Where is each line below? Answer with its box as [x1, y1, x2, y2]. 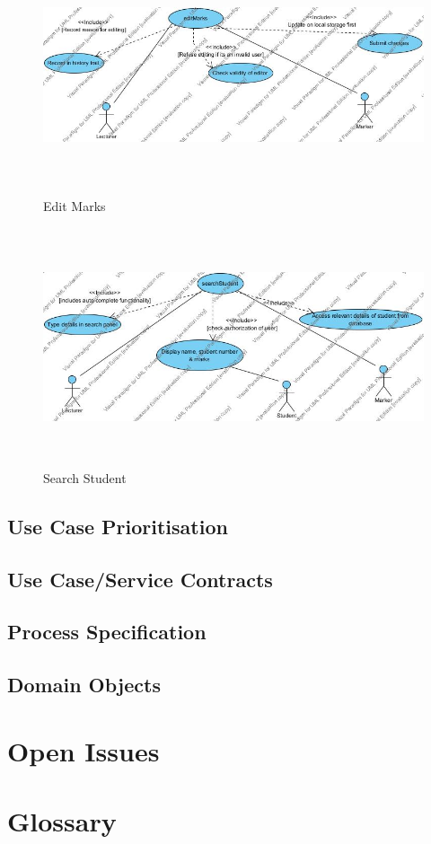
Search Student [43, 468, 127, 487]
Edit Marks [43, 197, 106, 215]
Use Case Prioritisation [7, 512, 228, 540]
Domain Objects [7, 671, 161, 699]
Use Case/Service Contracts [7, 565, 273, 593]
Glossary [7, 803, 117, 840]
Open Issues [7, 732, 160, 769]
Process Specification [7, 618, 207, 646]
